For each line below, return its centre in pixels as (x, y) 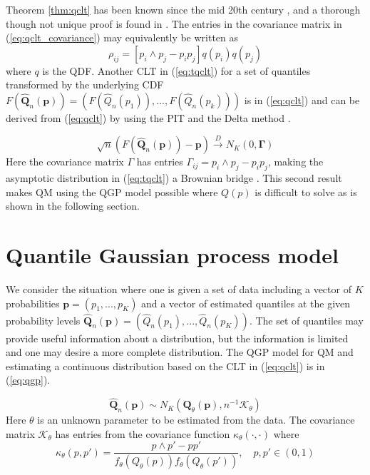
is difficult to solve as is (306, 191)
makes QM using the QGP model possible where (112, 191)
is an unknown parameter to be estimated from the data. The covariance (196, 420)
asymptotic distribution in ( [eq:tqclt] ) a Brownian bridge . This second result (174, 178)
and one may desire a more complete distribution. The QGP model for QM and (180, 352)
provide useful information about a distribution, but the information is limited (177, 338)
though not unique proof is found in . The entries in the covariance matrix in (174, 23)
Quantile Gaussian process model (172, 255)
